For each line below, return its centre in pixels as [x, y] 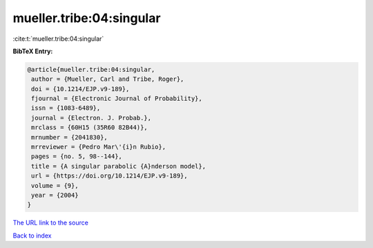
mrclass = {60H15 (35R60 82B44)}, [89, 127]
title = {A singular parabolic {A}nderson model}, [119, 166]
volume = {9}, [55, 185]
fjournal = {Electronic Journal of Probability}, [117, 99]
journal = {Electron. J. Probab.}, [92, 118]
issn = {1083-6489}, [66, 108]
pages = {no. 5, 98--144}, [77, 156]
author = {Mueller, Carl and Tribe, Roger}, [108, 79]
